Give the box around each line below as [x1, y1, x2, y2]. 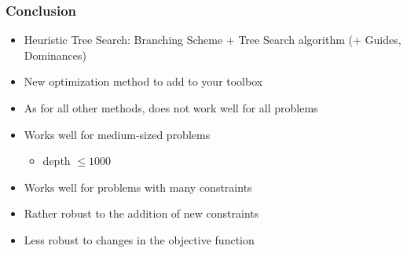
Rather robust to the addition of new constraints [24, 205, 259, 222]
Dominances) [24, 46, 87, 63]
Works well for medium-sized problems [24, 126, 211, 142]
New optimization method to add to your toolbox [24, 73, 263, 90]
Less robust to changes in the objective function [24, 231, 255, 247]
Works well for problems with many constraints [24, 178, 252, 195]
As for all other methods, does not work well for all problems [24, 100, 318, 115]
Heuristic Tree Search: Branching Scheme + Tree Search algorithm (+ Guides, [24, 31, 401, 48]
